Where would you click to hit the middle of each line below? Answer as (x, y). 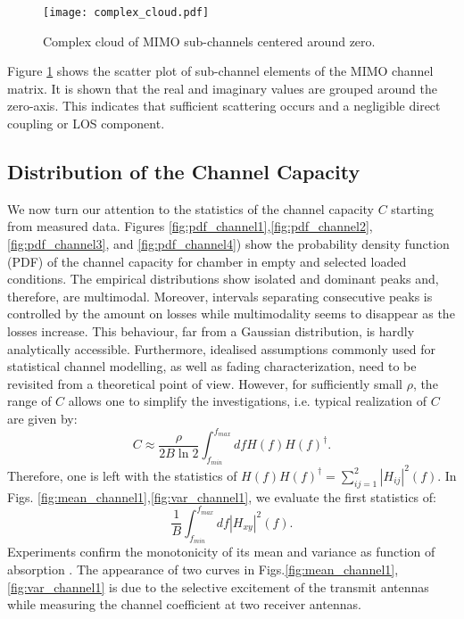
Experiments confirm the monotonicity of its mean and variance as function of (221, 552)
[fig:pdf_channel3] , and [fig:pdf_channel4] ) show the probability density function (228, 244)
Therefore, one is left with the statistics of (122, 475)
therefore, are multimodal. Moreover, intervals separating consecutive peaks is (220, 296)
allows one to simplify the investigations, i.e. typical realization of (248, 401)
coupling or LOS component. (86, 124)
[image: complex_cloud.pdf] (126, 12)
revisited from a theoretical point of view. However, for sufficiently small (205, 383)
